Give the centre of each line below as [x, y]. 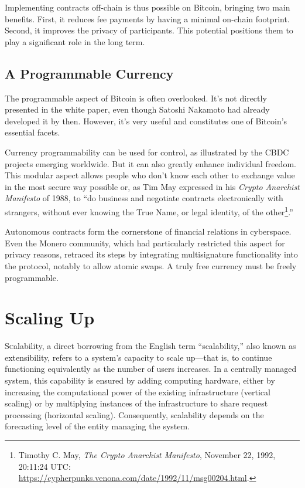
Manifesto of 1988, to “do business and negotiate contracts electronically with [144, 198]
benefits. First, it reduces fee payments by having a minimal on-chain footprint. [147, 18]
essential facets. [32, 132]
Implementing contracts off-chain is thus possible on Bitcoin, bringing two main [148, 7]
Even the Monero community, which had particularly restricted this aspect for [145, 243]
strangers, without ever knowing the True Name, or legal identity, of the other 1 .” [149, 211]
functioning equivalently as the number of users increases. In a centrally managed [151, 369]
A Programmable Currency [89, 73]
